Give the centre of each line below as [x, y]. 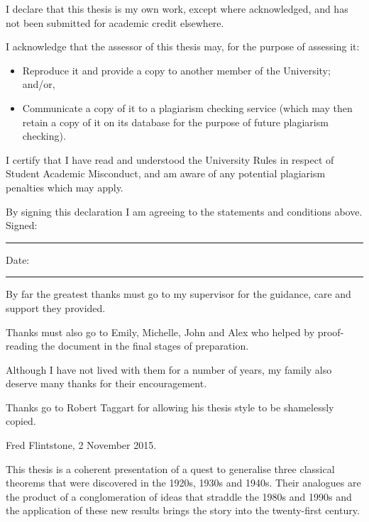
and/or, [39, 84]
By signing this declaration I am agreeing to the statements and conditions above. [184, 211]
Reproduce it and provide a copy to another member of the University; [176, 70]
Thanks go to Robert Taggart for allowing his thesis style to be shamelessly [170, 407]
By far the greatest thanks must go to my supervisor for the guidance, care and [178, 294]
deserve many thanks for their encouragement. [106, 383]
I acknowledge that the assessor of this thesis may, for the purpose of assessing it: [183, 46]
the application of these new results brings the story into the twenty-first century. [183, 510]
